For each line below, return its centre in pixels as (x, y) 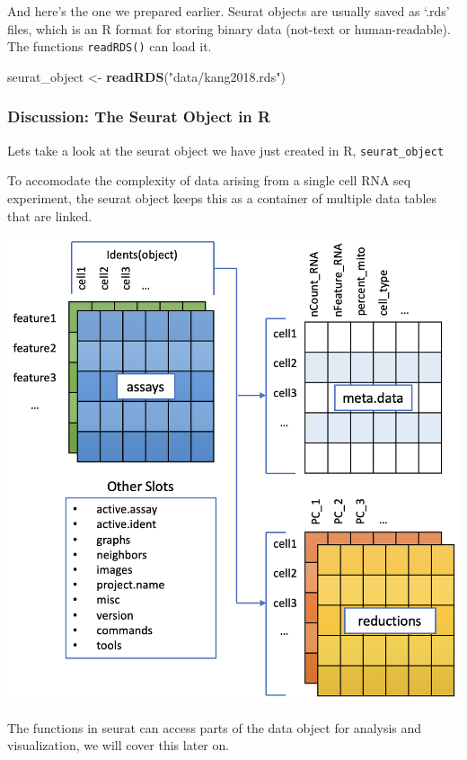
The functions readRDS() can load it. (110, 46)
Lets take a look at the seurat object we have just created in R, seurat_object (226, 150)
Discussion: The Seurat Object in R (139, 116)
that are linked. (50, 215)
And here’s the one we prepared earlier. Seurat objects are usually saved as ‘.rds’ (229, 11)
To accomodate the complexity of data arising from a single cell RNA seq (209, 180)
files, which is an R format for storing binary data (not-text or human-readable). (229, 28)
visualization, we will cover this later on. (119, 745)
